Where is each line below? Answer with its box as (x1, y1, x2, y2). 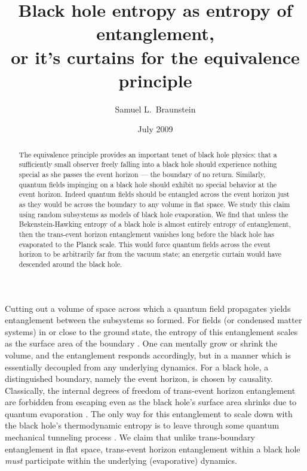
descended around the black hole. (19, 259, 122, 269)
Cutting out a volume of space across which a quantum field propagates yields (5, 302, 291, 314)
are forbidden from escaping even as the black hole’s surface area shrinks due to (5, 396, 297, 408)
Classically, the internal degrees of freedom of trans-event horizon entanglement (5, 384, 296, 396)
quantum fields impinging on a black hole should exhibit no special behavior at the (19, 179, 277, 189)
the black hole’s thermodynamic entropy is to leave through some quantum (5, 419, 280, 432)
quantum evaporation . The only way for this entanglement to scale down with (5, 407, 293, 420)
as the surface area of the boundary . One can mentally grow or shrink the (5, 337, 278, 350)
